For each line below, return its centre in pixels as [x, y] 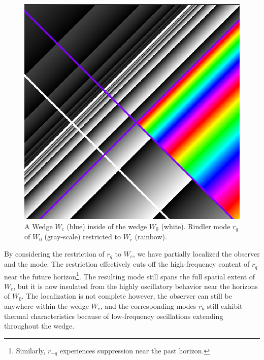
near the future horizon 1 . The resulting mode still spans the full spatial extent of [130, 275]
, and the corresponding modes [148, 305]
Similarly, [31, 350]
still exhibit [225, 305]
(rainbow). [151, 237]
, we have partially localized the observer [196, 253]
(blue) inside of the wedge [107, 226]
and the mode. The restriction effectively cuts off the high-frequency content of [127, 264]
